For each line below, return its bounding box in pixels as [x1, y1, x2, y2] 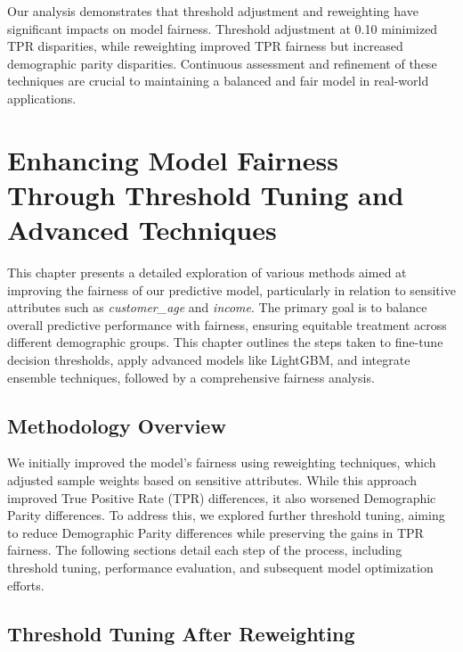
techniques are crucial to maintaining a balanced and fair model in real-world [7, 71, 429, 90]
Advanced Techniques [7, 211, 277, 248]
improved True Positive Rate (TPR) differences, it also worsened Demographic [7, 488, 436, 507]
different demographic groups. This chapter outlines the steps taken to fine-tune [7, 333, 443, 351]
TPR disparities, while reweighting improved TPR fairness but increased [7, 37, 403, 55]
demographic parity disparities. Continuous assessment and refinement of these [7, 54, 437, 72]
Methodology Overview [7, 411, 226, 439]
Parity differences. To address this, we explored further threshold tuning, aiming [7, 506, 445, 524]
